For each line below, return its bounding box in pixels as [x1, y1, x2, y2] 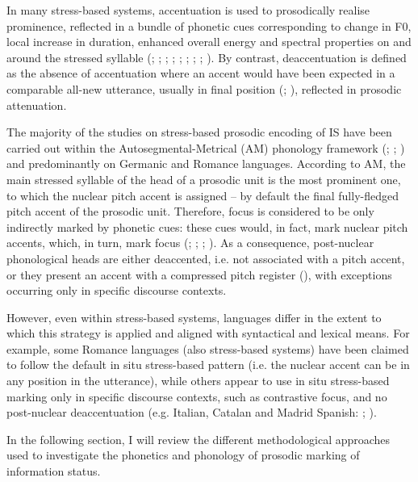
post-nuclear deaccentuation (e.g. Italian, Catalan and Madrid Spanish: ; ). [6, 404, 377, 421]
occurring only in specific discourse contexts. [6, 282, 227, 299]
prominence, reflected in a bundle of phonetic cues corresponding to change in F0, [6, 17, 412, 34]
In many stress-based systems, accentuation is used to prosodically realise [6, 2, 370, 18]
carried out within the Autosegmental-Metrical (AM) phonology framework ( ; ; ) [6, 139, 405, 156]
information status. [6, 463, 101, 480]
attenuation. [6, 96, 67, 113]
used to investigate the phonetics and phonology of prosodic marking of [6, 446, 360, 463]
